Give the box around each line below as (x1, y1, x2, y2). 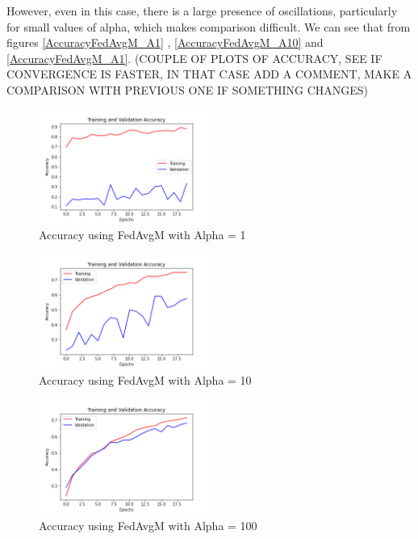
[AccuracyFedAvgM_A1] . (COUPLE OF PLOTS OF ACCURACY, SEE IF (6, 49, 382, 66)
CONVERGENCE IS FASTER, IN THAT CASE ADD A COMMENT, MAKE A (6, 65, 412, 82)
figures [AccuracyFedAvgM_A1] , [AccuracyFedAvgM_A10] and (6, 34, 324, 51)
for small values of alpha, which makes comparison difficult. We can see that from (6, 18, 411, 35)
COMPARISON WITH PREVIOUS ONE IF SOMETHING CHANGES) (6, 81, 369, 98)
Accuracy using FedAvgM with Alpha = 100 (39, 516, 257, 533)
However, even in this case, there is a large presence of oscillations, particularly (6, 2, 398, 19)
